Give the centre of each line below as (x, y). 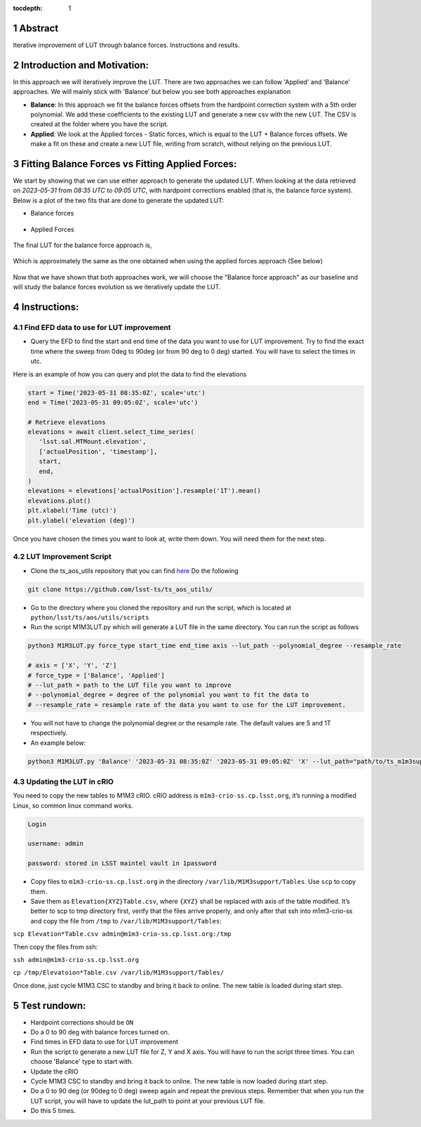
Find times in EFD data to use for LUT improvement (105, 1042)
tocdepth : (28, 8)
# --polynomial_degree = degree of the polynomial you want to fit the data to (168, 695)
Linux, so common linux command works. (73, 805)
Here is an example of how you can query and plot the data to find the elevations (130, 374)
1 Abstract (36, 28)
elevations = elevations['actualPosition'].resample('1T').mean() (144, 491)
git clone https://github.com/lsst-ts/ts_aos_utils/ (120, 589)
